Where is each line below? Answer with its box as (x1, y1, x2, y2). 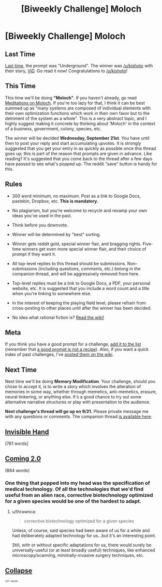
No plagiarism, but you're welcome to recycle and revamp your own (12, 207, 147, 213)
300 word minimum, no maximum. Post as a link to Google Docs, (12, 193, 141, 199)
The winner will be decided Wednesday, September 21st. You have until (5, 135, 150, 141)
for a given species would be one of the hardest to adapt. (5, 498, 142, 505)
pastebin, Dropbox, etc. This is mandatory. (12, 198, 99, 204)
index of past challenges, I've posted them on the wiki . (5, 351, 114, 357)
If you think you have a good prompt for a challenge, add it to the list (5, 341, 141, 347)
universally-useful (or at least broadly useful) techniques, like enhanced (12, 547, 155, 553)
